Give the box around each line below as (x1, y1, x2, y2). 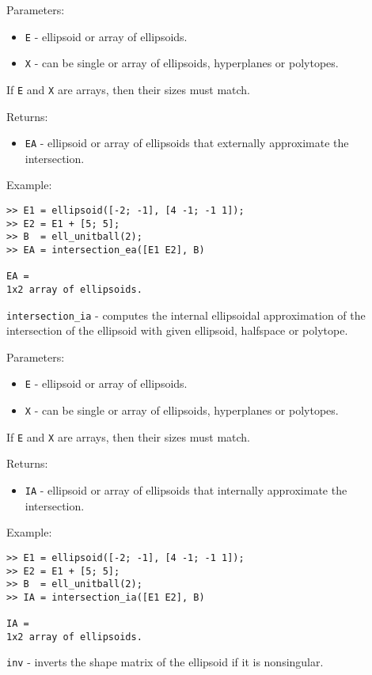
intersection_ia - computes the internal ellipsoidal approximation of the (6, 306, 366, 323)
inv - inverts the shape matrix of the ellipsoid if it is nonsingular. (6, 654, 324, 670)
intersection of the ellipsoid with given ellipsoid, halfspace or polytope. (6, 322, 348, 339)
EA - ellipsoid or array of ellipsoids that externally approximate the (25, 135, 349, 151)
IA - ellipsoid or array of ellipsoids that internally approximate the (25, 482, 347, 498)
